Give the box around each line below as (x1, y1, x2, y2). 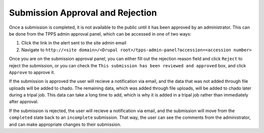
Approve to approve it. (9, 69, 55, 75)
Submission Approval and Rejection (9, 7, 157, 18)
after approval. (9, 99, 39, 105)
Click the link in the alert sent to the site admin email (21, 40, 127, 46)
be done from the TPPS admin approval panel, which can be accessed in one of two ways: (9, 31, 192, 37)
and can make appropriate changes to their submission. (9, 121, 122, 127)
